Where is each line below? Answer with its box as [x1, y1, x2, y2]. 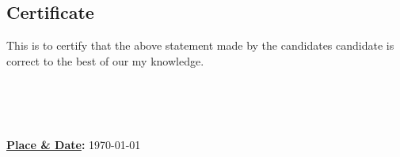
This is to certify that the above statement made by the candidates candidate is [6, 37, 394, 54]
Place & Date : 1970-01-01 [6, 136, 141, 153]
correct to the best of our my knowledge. [6, 52, 204, 69]
